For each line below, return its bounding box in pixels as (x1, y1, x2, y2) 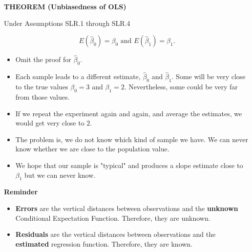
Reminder (4, 187, 38, 197)
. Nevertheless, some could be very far (124, 82, 238, 92)
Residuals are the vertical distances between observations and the (15, 229, 216, 239)
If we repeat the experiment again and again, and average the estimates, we (15, 108, 242, 118)
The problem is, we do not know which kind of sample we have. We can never (15, 134, 248, 144)
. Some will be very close (171, 71, 246, 82)
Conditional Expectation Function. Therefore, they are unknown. (15, 212, 210, 223)
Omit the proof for (15, 54, 71, 64)
